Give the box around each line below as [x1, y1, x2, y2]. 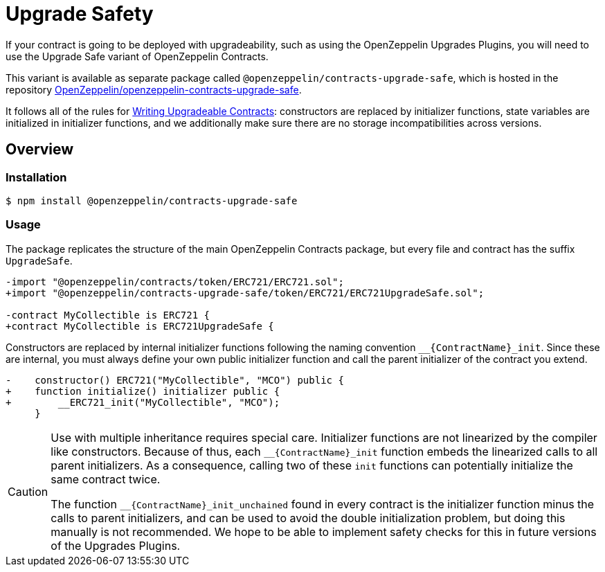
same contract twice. [51, 472, 161, 486]
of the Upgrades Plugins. [51, 538, 181, 553]
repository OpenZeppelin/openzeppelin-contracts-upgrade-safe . [6, 83, 302, 96]
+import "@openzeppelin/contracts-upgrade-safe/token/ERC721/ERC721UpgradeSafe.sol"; [6, 287, 485, 298]
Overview [6, 141, 74, 159]
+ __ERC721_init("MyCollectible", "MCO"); [6, 396, 280, 408]
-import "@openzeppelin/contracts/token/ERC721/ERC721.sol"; [6, 276, 344, 287]
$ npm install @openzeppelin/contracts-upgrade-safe [6, 195, 298, 206]
